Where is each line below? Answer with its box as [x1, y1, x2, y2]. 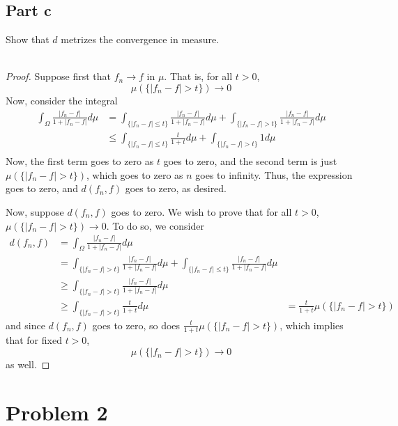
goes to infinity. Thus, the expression [195, 167, 353, 182]
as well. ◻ [6, 357, 50, 372]
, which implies [280, 317, 344, 332]
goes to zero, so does [92, 317, 181, 332]
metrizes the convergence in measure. [61, 32, 220, 47]
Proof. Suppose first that [6, 69, 112, 84]
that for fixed [6, 333, 62, 347]
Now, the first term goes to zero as [6, 154, 154, 168]
